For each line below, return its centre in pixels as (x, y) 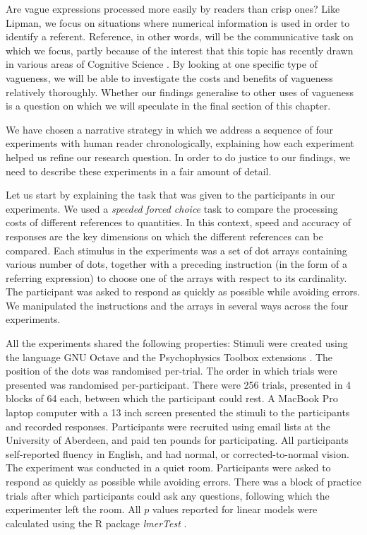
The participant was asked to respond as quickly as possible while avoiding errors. (183, 292)
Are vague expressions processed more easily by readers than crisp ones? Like (173, 8)
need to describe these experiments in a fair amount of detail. (139, 171)
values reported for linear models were (235, 509)
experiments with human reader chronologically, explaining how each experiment (180, 143)
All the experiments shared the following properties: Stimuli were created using (177, 343)
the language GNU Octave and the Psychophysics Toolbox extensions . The (169, 357)
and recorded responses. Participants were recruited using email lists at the (168, 426)
